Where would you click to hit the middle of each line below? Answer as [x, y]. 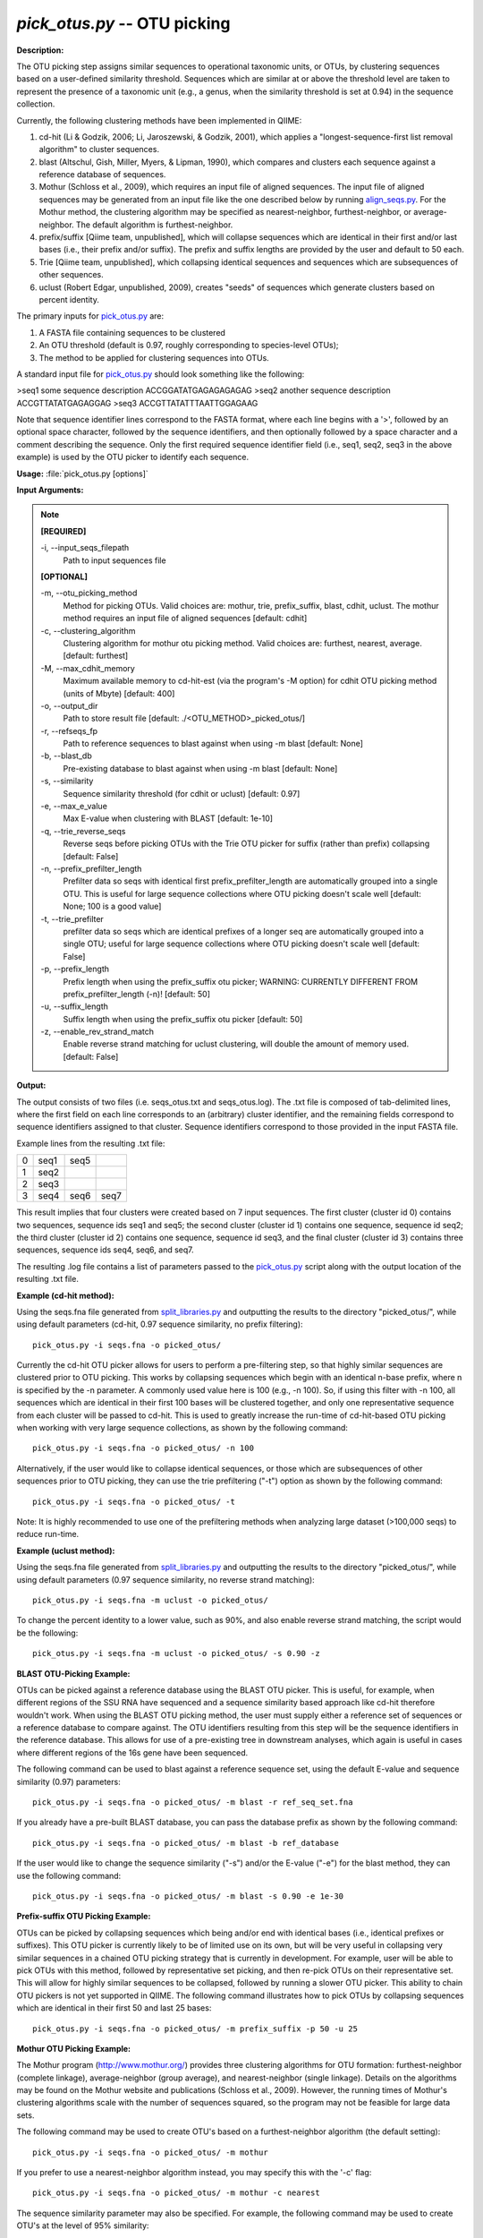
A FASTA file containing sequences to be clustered [132, 332]
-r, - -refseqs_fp [69, 730]
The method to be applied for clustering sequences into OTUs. [154, 357]
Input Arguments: [50, 490]
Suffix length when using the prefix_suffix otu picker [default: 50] [183, 1019]
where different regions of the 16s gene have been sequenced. [132, 1752]
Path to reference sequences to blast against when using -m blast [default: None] [213, 744]
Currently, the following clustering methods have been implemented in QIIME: [159, 120]
